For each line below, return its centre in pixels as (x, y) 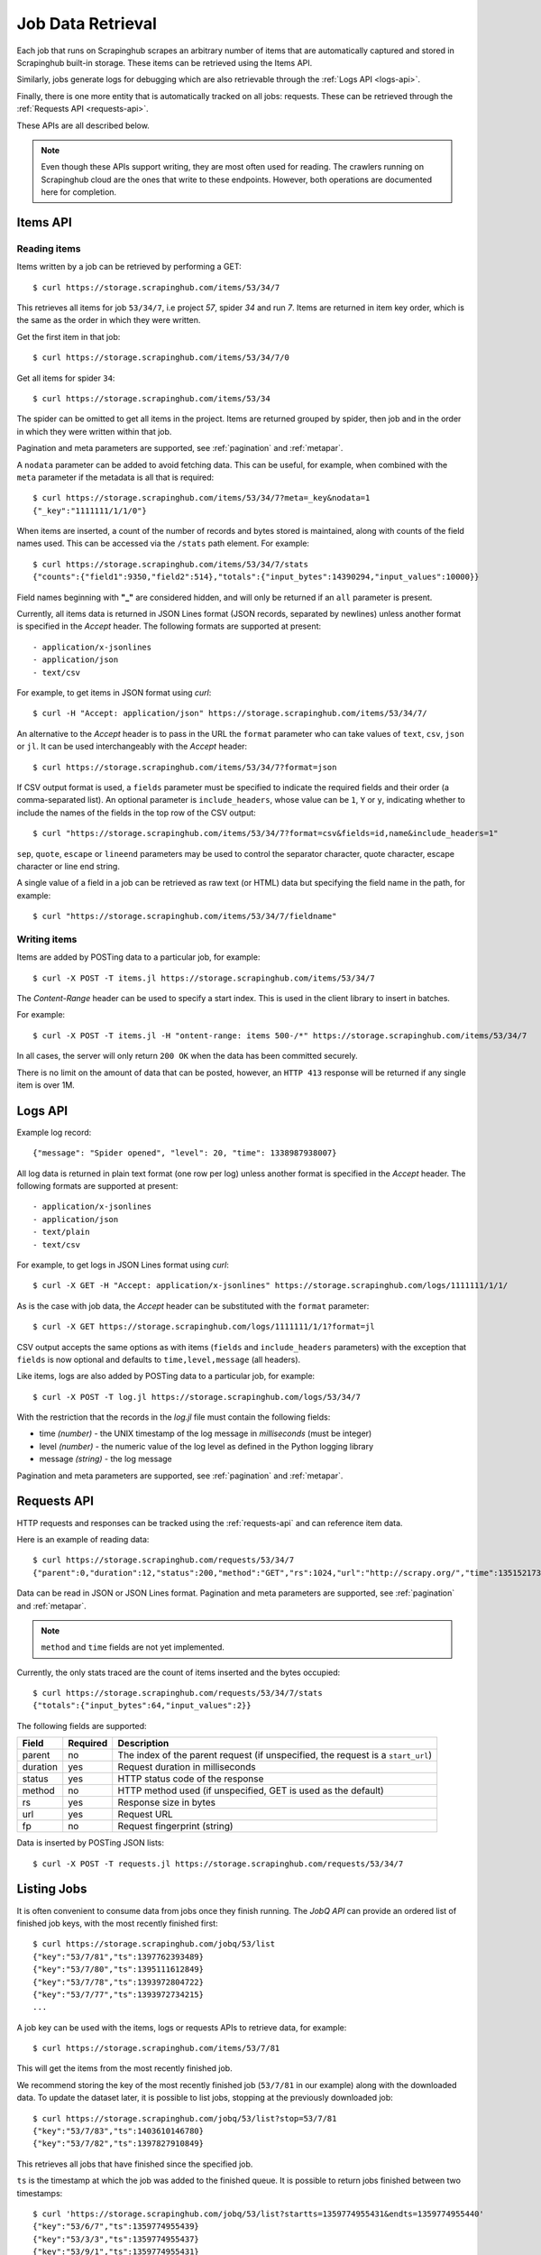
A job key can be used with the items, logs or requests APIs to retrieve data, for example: (182, 2027)
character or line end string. (69, 866)
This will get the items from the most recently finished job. (125, 2068)
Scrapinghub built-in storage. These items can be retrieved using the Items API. (165, 62)
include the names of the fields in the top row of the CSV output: (136, 813)
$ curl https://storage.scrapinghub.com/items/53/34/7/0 (161, 358)
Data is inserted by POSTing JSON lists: (91, 1843)
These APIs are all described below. (83, 125)
